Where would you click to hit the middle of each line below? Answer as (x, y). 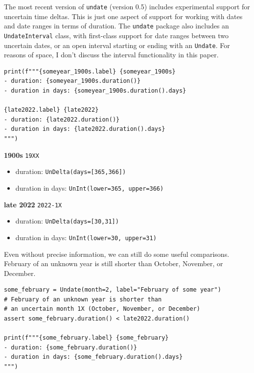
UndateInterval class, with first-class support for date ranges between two (116, 35)
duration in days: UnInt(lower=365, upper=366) (90, 187)
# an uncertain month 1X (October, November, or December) (102, 309)
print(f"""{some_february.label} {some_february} (86, 338)
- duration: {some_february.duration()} (71, 347)
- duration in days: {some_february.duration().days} (93, 357)
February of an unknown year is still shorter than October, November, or (114, 263)
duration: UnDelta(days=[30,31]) (67, 221)
